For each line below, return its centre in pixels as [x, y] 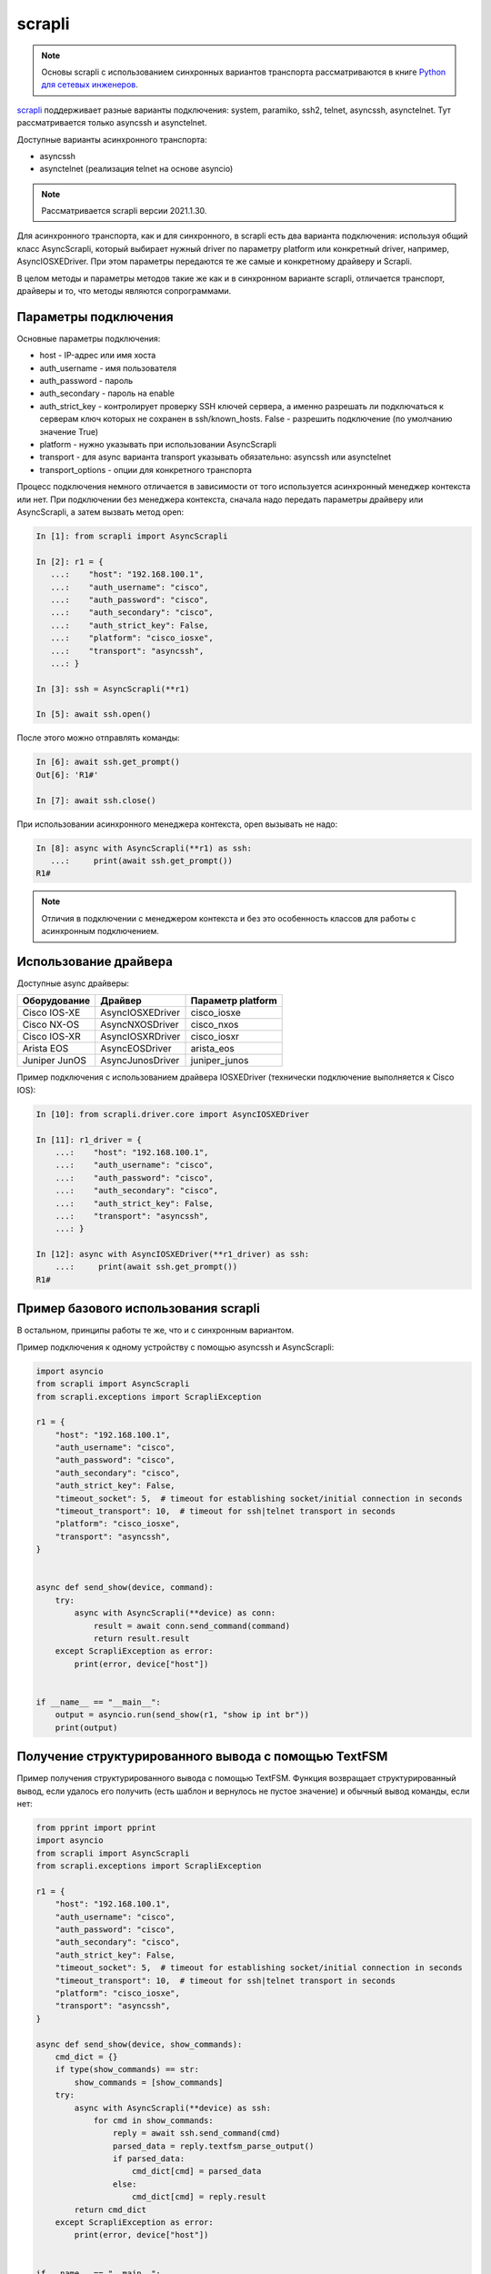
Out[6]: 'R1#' [67, 775]
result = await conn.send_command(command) [192, 1625]
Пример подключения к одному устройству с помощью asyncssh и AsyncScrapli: [175, 1347]
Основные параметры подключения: [89, 338]
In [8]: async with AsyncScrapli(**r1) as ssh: [144, 848]
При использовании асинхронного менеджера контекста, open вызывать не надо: [177, 824]
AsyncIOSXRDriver [140, 1037]
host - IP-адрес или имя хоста [98, 356]
